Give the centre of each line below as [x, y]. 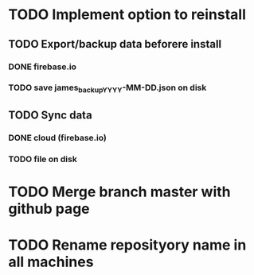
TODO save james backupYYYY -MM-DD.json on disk [107, 88]
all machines [51, 262]
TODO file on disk [43, 159]
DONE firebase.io [43, 67]
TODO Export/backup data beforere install [115, 44]
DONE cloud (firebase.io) [58, 138]
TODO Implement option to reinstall [127, 15]
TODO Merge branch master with [119, 192]
